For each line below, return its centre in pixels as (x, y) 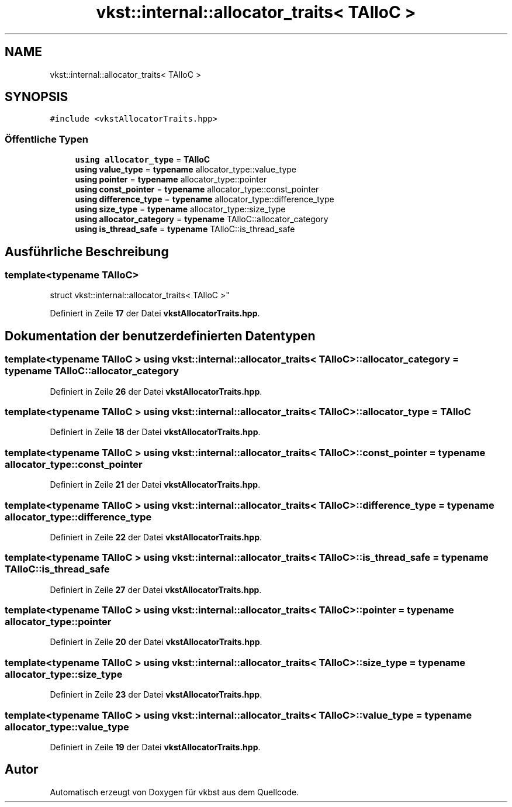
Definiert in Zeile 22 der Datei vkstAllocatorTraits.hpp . (156, 537)
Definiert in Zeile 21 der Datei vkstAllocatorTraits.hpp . (155, 485)
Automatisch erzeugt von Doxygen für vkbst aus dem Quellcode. (174, 792)
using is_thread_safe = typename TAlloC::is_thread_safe (185, 229)
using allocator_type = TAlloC (143, 160)
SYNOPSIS (37, 97)
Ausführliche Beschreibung (87, 251)
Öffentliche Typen (46, 139)
